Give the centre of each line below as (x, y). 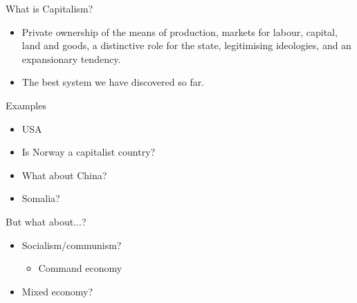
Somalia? (41, 198)
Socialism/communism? (72, 245)
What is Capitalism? (49, 8)
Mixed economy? (57, 291)
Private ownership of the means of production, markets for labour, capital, (180, 31)
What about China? (64, 175)
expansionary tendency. (71, 58)
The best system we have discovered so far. (113, 82)
